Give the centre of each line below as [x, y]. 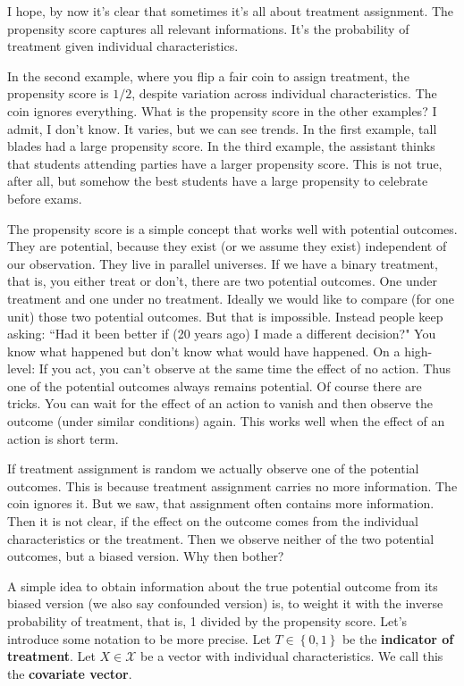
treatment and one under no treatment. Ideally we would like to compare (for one [231, 298]
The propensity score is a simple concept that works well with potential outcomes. [232, 228]
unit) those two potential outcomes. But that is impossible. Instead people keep [225, 316]
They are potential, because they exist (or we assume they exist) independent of [227, 246]
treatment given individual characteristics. [123, 46]
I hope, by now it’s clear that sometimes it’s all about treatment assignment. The [231, 11]
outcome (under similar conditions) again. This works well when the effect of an [226, 421]
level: [21, 368]
